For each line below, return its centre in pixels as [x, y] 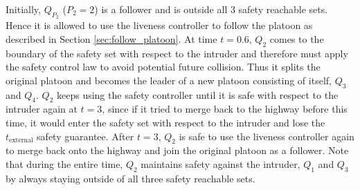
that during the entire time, [64, 163]
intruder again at [42, 109]
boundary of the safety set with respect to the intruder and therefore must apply [177, 53]
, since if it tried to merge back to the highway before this [225, 109]
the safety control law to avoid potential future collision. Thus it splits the [163, 67]
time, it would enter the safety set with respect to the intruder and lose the [165, 122]
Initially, [23, 9]
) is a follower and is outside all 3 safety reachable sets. [211, 9]
